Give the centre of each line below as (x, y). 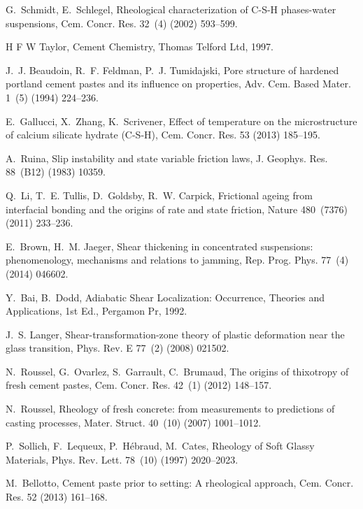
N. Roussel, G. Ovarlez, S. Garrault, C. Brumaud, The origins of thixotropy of (177, 371)
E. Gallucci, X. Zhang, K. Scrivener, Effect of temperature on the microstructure (181, 121)
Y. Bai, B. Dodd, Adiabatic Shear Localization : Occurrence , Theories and (165, 297)
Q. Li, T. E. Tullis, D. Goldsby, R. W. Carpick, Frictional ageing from (159, 195)
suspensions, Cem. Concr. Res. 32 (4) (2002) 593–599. (122, 23)
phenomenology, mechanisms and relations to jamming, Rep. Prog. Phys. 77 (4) (177, 260)
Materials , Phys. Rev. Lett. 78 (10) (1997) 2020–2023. (122, 459)
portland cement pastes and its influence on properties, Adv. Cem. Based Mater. (178, 84)
